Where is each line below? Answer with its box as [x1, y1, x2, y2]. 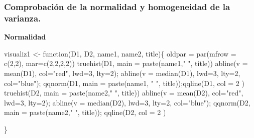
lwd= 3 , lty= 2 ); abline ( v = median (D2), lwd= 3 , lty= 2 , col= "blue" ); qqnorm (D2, [4, 97, 250, 107]
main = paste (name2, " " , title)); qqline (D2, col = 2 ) [4, 107, 166, 117]
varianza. [4, 11, 41, 24]
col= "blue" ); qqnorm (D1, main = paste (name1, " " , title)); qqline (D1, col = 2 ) [4, 77, 244, 88]
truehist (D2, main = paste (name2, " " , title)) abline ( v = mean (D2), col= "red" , [4, 87, 243, 98]
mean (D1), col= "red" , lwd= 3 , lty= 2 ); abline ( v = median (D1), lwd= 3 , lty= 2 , [4, 67, 240, 78]
